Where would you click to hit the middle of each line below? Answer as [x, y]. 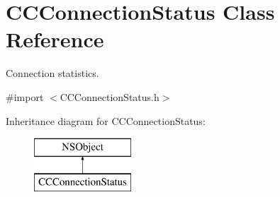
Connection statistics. [52, 73]
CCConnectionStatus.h [110, 96]
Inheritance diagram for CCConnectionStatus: [106, 120]
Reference [55, 39]
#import [25, 96]
